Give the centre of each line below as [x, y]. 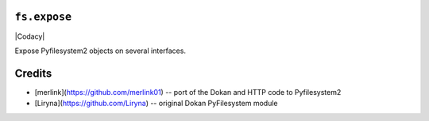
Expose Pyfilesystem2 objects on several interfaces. [100, 51]
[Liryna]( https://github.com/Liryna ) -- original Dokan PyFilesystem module [156, 104]
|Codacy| [30, 36]
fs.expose [43, 17]
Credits [33, 73]
